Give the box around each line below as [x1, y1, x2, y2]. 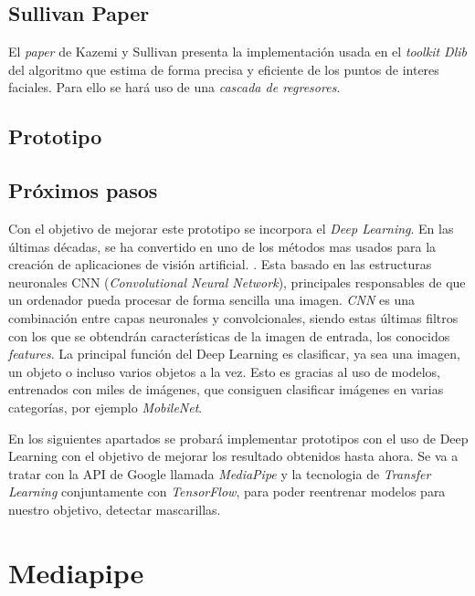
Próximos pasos [8, 176, 158, 204]
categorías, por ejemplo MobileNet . [8, 397, 203, 416]
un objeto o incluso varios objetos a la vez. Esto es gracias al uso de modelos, [8, 361, 440, 381]
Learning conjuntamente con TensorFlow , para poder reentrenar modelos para [8, 482, 446, 501]
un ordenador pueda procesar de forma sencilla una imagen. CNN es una [8, 290, 416, 309]
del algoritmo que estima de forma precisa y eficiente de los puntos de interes [8, 59, 439, 78]
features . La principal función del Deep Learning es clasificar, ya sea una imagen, [8, 344, 460, 363]
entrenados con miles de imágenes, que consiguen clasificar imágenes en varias [8, 380, 444, 399]
